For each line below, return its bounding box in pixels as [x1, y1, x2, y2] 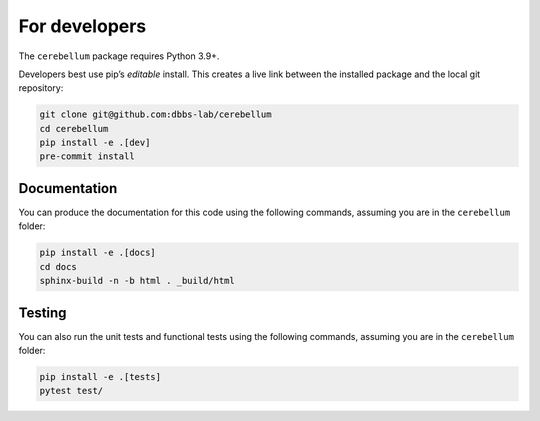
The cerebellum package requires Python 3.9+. [18, 50, 220, 62]
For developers [18, 15, 147, 37]
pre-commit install [39, 151, 135, 162]
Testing [18, 304, 67, 321]
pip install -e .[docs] [39, 247, 157, 259]
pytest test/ [39, 385, 104, 397]
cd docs [39, 261, 77, 272]
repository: [18, 82, 64, 94]
